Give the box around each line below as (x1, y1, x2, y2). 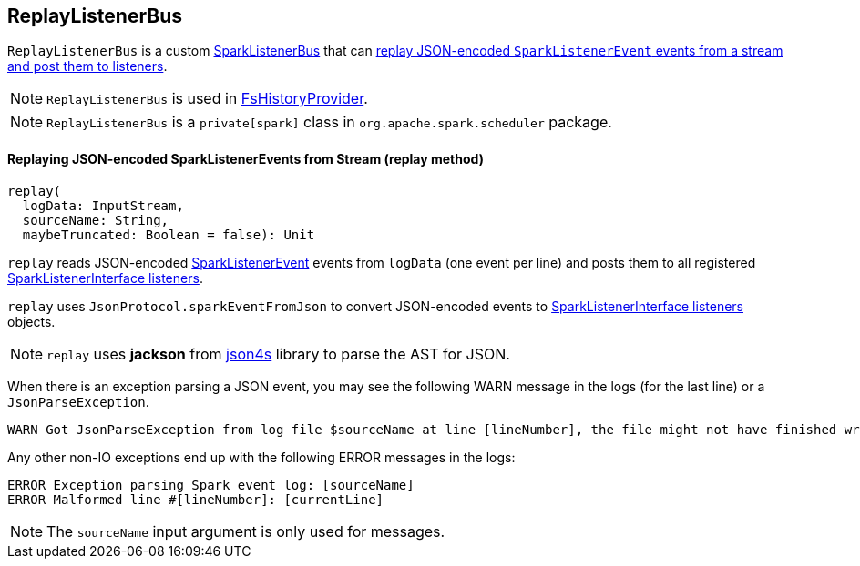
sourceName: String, (22, 212, 169, 227)
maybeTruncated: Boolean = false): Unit (22, 227, 315, 242)
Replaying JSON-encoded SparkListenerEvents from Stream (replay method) (7, 151, 484, 167)
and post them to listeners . (7, 58, 168, 75)
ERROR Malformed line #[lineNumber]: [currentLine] (7, 491, 384, 507)
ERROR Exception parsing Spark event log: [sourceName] (7, 477, 415, 492)
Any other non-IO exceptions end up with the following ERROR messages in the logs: (7, 449, 516, 465)
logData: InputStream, (22, 197, 184, 213)
